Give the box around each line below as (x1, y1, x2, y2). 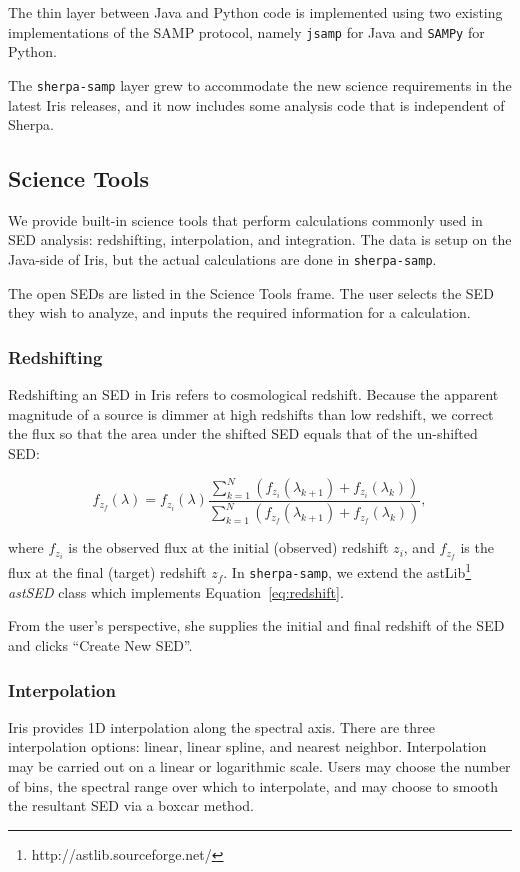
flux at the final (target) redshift (8, 562, 207, 583)
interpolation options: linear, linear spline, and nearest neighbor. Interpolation (8, 736, 487, 757)
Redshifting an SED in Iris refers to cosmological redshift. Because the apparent (8, 384, 499, 405)
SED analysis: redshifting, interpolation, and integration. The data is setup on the (8, 229, 512, 250)
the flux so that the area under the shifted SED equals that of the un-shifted (8, 423, 478, 444)
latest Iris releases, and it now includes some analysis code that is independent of (8, 94, 505, 115)
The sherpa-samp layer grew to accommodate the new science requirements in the (8, 74, 512, 95)
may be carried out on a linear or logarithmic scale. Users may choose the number (8, 755, 511, 776)
